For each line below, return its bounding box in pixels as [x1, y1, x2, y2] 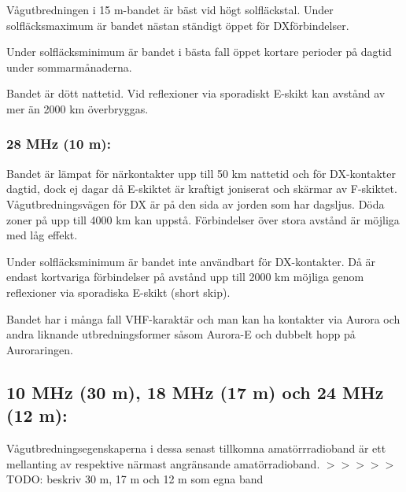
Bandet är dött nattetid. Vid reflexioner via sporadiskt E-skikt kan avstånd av [6, 85, 386, 102]
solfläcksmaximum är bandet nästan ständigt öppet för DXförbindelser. [6, 17, 349, 33]
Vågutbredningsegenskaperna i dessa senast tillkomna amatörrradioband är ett [6, 439, 386, 456]
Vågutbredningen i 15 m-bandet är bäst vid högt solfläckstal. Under [6, 2, 334, 17]
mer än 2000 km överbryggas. [6, 100, 149, 117]
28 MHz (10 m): [6, 134, 111, 154]
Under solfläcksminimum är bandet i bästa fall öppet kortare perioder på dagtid [6, 43, 392, 60]
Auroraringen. [6, 341, 73, 357]
